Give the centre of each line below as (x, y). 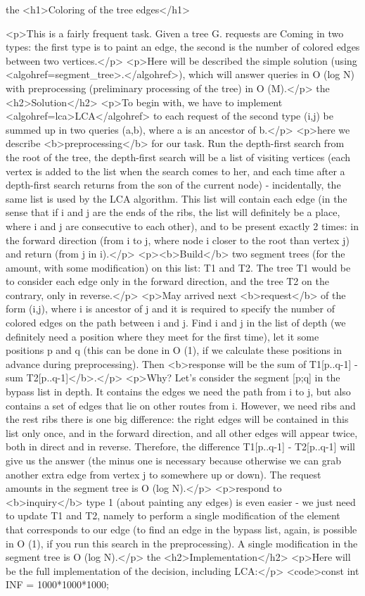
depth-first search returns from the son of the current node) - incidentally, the (173, 185)
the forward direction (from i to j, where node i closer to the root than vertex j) (178, 240)
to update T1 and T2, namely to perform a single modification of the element (173, 515)
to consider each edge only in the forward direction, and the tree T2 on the (167, 281)
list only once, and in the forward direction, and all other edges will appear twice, (182, 432)
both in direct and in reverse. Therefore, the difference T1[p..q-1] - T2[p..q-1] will (180, 446)
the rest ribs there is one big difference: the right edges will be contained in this (177, 419)
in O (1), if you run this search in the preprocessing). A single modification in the (182, 543)
